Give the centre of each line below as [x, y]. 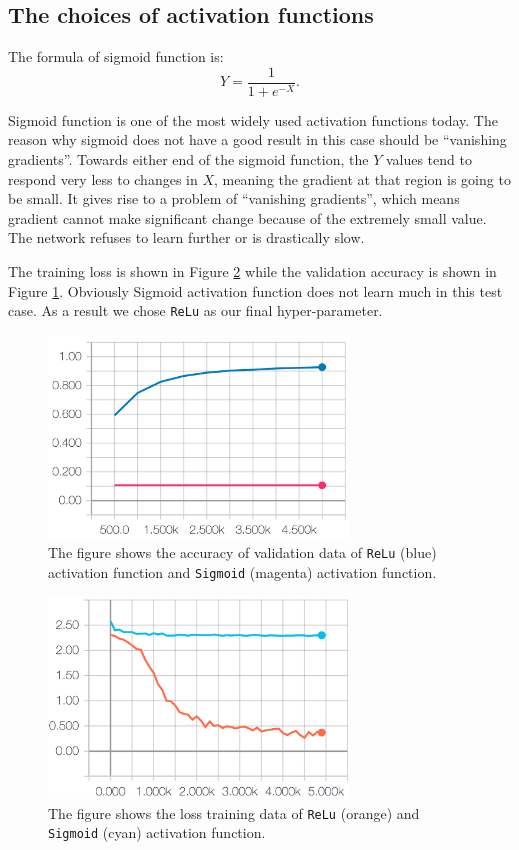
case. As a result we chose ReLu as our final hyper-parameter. [195, 310]
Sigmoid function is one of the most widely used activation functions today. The [253, 119]
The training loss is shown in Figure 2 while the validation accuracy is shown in [252, 271]
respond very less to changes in [103, 178]
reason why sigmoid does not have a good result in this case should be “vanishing [257, 139]
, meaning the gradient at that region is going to [362, 178]
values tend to [428, 159]
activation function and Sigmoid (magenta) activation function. [242, 571]
